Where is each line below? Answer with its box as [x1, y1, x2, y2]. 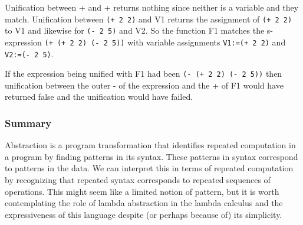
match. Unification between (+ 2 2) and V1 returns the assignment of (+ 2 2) [5, 12, 292, 25]
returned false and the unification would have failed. [5, 90, 193, 103]
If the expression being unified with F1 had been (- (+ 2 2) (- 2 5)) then [5, 67, 282, 80]
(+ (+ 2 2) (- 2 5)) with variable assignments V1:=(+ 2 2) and [44, 35, 286, 48]
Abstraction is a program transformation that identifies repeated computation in [5, 139, 296, 151]
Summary [5, 115, 52, 130]
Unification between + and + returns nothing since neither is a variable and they [5, 1, 299, 13]
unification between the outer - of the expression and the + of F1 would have [5, 79, 284, 91]
